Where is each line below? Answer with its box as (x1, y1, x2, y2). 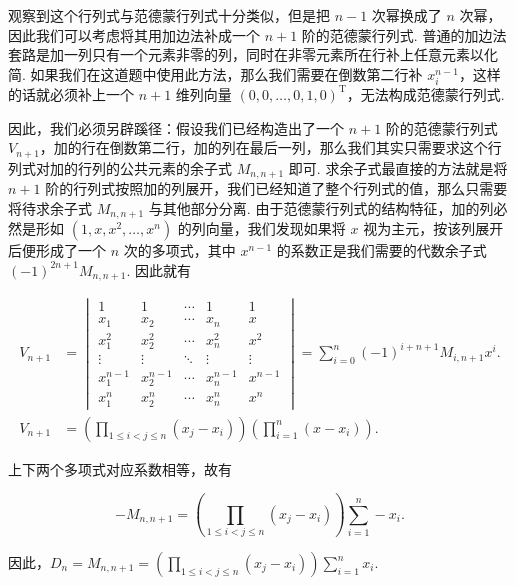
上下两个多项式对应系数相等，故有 (8, 458, 232, 479)
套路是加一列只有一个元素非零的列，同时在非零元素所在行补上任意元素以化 (8, 44, 498, 65)
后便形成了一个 (8, 240, 106, 261)
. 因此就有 (126, 259, 191, 280)
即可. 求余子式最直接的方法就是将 (288, 157, 508, 178)
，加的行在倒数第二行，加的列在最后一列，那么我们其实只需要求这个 (39, 137, 488, 158)
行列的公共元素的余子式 (77, 157, 232, 178)
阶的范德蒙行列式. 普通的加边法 (301, 24, 507, 45)
